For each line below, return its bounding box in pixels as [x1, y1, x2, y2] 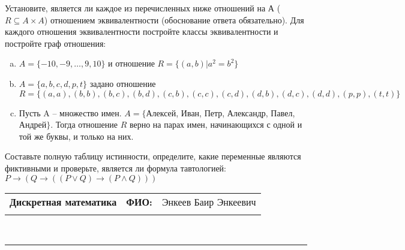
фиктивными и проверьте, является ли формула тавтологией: [5, 161, 226, 174]
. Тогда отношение [50, 118, 118, 131]
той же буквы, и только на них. [19, 129, 134, 142]
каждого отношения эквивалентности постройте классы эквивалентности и [5, 25, 278, 38]
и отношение [108, 57, 155, 70]
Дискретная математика [10, 194, 117, 209]
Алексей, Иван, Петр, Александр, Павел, [146, 106, 295, 119]
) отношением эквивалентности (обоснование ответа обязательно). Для [44, 13, 304, 26]
